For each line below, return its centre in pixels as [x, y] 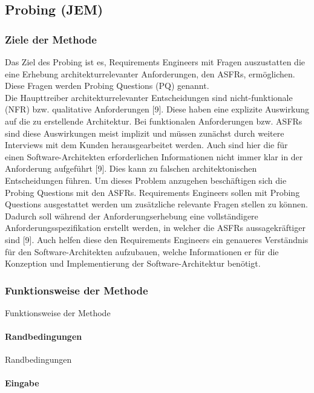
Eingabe [22, 383]
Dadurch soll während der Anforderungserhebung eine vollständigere [132, 216]
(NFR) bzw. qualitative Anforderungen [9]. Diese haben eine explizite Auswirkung [157, 109]
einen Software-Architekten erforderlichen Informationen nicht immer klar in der [154, 156]
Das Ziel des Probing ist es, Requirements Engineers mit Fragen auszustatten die [155, 62]
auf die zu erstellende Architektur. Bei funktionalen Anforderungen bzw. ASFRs [154, 121]
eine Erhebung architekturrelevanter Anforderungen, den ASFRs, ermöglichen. [150, 73]
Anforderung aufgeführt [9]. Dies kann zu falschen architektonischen [131, 168]
